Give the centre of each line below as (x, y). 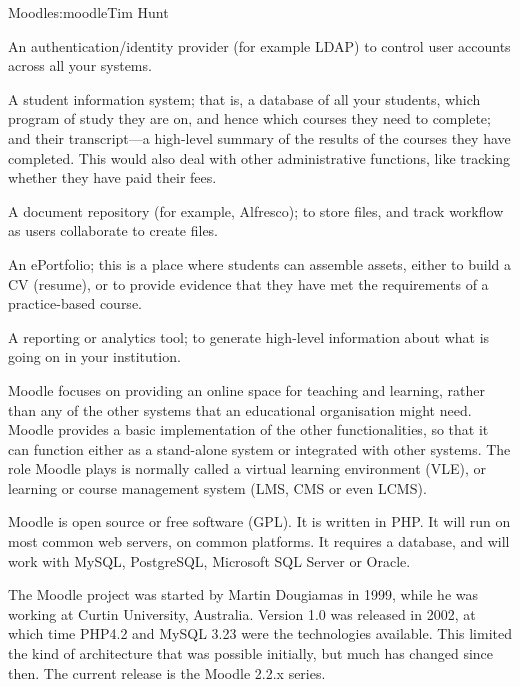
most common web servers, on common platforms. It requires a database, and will (259, 541)
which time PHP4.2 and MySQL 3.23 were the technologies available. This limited (260, 633)
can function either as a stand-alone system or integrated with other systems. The (259, 448)
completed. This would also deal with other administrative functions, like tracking (259, 157)
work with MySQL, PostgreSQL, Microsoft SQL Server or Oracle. (209, 560)
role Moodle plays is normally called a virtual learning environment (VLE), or (247, 468)
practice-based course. (75, 303)
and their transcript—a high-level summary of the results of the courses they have (259, 137)
